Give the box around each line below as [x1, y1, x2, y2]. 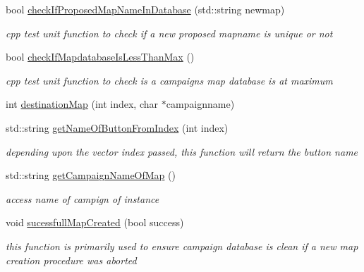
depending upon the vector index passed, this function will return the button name [6, 144, 358, 159]
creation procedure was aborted [6, 252, 137, 267]
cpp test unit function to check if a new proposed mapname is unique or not [6, 25, 333, 40]
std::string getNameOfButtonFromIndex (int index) [6, 120, 229, 135]
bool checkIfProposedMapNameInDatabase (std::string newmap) [6, 2, 285, 16]
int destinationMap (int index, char [6, 97, 159, 111]
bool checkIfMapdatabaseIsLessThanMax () [6, 49, 195, 64]
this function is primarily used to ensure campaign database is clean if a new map [6, 238, 358, 253]
